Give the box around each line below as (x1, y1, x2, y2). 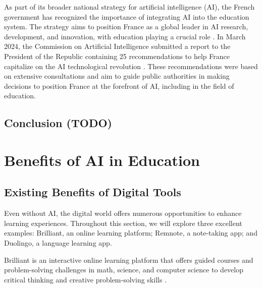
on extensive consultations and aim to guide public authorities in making (4, 71, 230, 81)
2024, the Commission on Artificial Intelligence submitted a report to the (4, 41, 231, 51)
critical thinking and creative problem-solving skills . (4, 274, 167, 284)
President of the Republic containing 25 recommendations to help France (4, 50, 230, 61)
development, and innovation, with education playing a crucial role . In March (4, 31, 246, 41)
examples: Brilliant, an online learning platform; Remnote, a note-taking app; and (4, 227, 257, 238)
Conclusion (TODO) (4, 115, 112, 131)
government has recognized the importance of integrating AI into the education (4, 11, 249, 22)
